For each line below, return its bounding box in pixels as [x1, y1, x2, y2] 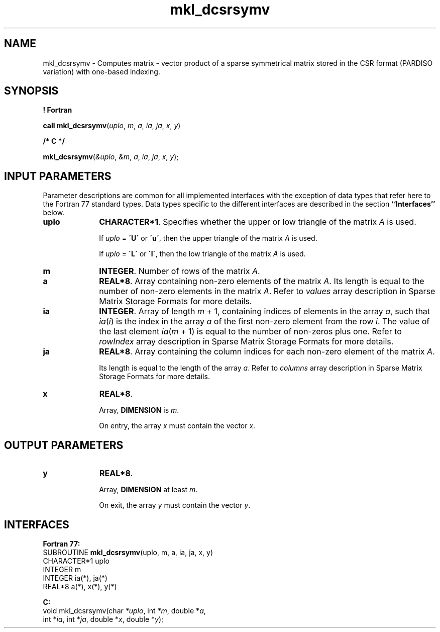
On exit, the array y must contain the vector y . [99, 501, 251, 510]
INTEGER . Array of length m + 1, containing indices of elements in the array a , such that [99, 306, 430, 317]
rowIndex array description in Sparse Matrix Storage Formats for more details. [99, 336, 394, 347]
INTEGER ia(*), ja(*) [43, 573, 107, 582]
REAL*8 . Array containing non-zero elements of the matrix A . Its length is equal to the [99, 276, 424, 287]
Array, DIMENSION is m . [99, 406, 179, 415]
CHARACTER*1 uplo [43, 556, 109, 565]
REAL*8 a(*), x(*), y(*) [43, 582, 117, 591]
